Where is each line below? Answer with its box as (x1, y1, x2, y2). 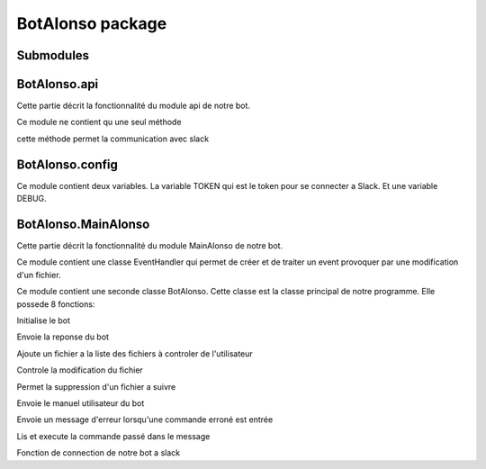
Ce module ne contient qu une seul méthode (16, 117, 182, 128)
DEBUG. (16, 194, 47, 204)
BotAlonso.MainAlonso (16, 216, 150, 231)
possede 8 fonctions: (16, 298, 95, 310)
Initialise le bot (16, 315, 71, 326)
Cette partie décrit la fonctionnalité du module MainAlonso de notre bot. (16, 240, 283, 251)
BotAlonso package (16, 14, 167, 33)
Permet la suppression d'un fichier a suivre (16, 381, 176, 392)
